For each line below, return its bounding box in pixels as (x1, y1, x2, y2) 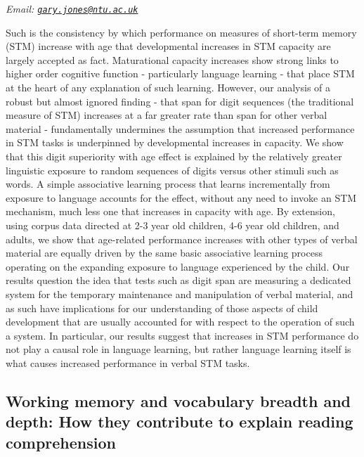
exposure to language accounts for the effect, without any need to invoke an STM (6, 190, 357, 205)
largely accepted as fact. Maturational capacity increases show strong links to (6, 52, 339, 67)
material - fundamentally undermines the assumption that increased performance (6, 121, 355, 136)
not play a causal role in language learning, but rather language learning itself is (6, 342, 351, 356)
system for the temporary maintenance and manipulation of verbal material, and (6, 286, 353, 301)
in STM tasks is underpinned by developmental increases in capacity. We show (6, 135, 344, 150)
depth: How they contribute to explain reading (6, 411, 353, 432)
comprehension (6, 431, 116, 453)
